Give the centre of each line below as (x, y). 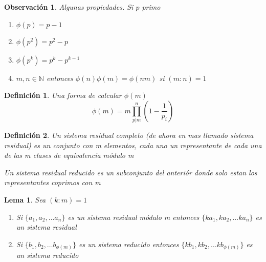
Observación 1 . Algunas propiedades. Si (69, 7)
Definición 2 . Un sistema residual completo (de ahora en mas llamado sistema (129, 135)
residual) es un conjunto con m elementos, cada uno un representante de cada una (133, 145)
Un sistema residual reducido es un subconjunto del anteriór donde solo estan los (131, 172)
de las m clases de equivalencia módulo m (69, 155)
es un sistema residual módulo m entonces (134, 217)
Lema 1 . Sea (25, 200)
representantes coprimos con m (52, 182)
